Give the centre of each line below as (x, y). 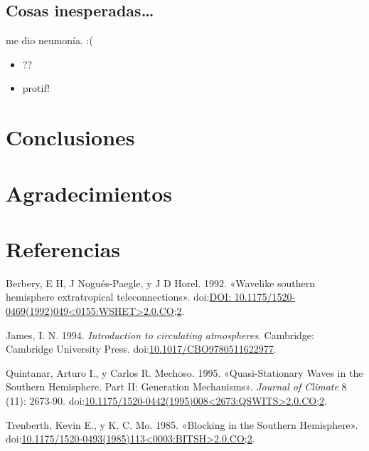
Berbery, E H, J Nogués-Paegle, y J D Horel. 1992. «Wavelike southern (161, 282)
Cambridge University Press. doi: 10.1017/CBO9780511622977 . (141, 349)
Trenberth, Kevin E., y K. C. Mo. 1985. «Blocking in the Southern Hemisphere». (182, 424)
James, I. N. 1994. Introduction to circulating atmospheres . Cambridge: (160, 335)
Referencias (63, 248)
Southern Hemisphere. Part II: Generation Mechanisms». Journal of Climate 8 (176, 387)
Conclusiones (70, 137)
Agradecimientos (89, 193)
